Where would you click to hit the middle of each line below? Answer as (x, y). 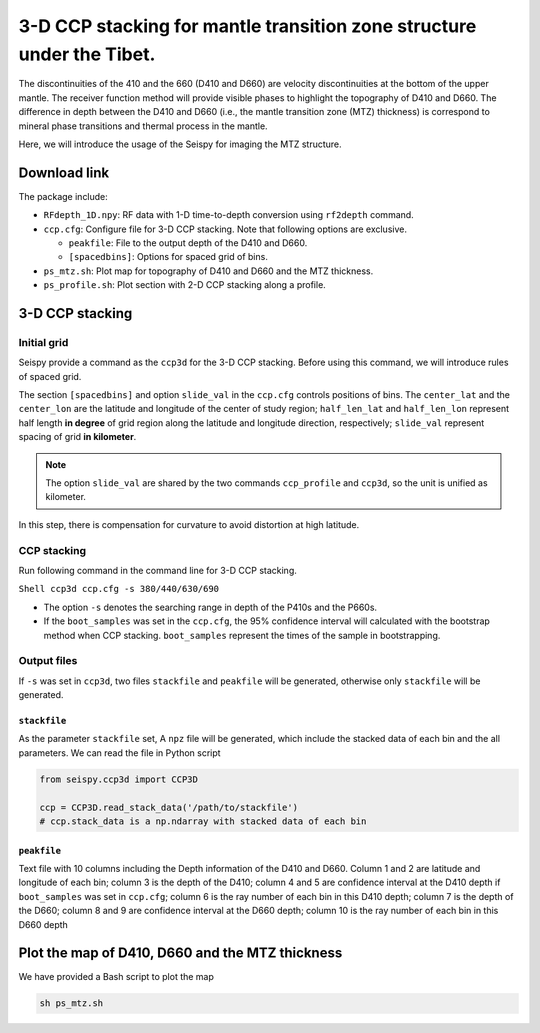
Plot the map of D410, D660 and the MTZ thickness (180, 953)
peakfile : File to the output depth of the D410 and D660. (188, 242)
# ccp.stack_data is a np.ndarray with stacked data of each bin (203, 821)
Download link (64, 172)
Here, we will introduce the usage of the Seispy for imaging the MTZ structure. (180, 144)
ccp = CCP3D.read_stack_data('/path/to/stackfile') (169, 807)
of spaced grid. (50, 376)
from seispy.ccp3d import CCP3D (119, 779)
